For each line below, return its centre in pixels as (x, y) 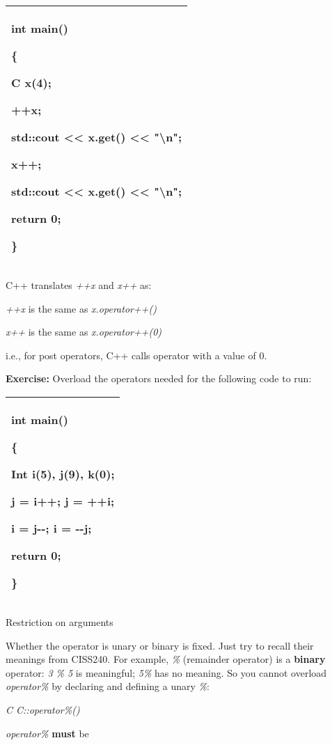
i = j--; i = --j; (52, 528)
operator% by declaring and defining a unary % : (108, 686)
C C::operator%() (43, 709)
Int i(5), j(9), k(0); (63, 473)
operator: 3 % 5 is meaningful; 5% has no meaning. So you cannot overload (166, 672)
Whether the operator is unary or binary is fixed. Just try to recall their (160, 645)
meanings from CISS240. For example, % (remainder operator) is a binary (166, 659)
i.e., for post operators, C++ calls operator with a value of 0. (136, 355)
